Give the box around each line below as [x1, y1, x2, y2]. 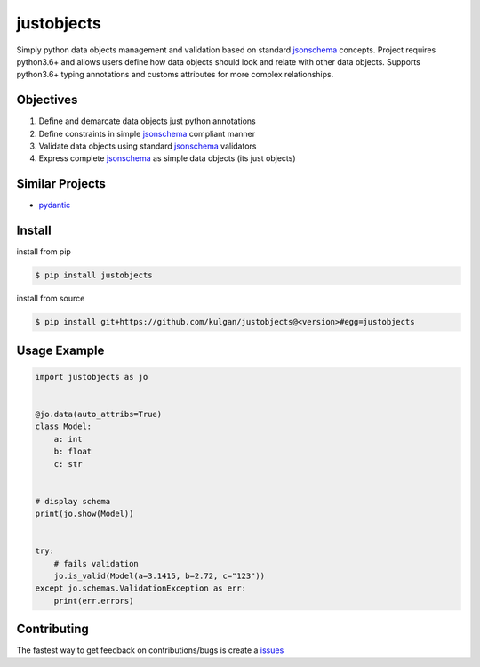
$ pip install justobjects [35, 270, 153, 280]
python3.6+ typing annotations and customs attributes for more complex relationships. [16, 69, 334, 80]
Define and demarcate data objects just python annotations [38, 116, 257, 126]
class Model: [35, 422, 92, 431]
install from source [16, 293, 85, 304]
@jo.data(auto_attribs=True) [35, 409, 163, 419]
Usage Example [16, 342, 105, 358]
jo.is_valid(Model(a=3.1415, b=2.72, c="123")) [53, 571, 266, 582]
